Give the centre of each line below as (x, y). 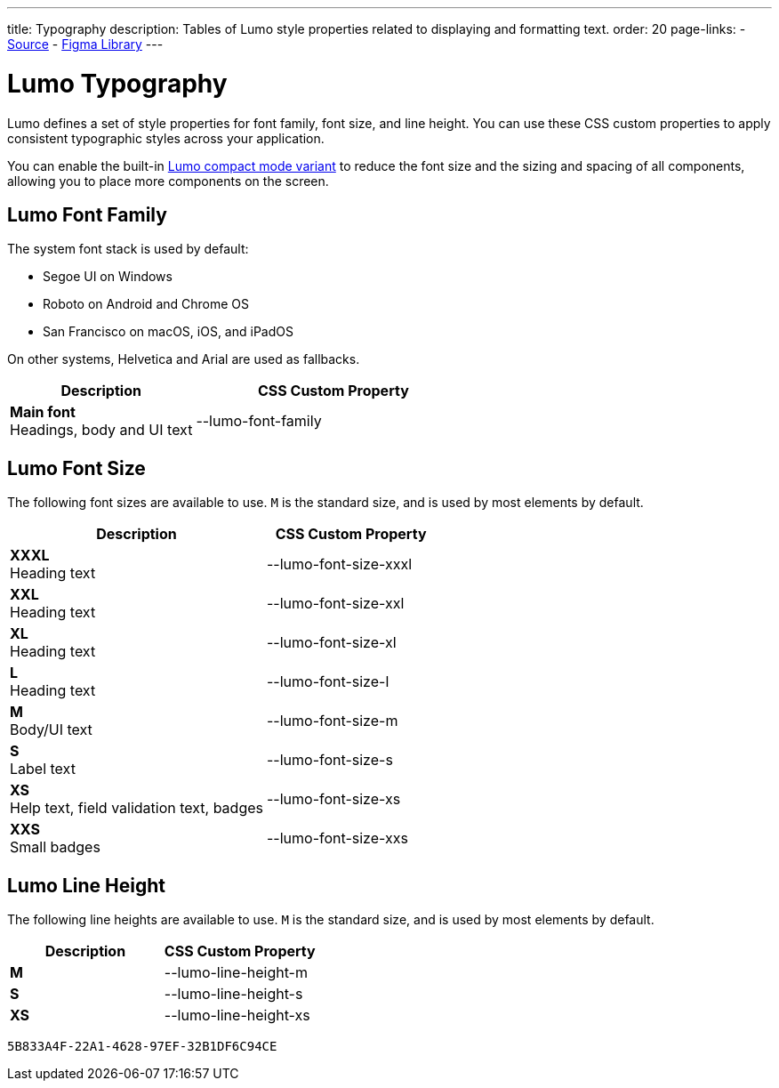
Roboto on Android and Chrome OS (146, 304)
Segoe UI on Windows (108, 277)
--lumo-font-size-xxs (337, 838)
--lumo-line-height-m (236, 973)
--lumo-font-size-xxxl (339, 564)
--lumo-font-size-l (328, 682)
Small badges (55, 847)
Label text (43, 769)
